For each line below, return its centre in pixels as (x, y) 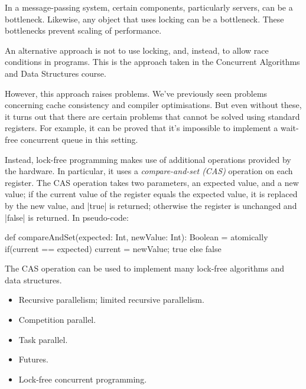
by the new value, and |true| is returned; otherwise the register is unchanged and (151, 205)
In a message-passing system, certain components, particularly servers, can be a (149, 7)
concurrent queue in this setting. (79, 139)
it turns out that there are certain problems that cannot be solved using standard (152, 116)
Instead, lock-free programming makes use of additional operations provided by (148, 159)
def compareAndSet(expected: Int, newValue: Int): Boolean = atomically (136, 237)
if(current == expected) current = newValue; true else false (113, 248)
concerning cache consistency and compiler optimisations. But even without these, (153, 105)
